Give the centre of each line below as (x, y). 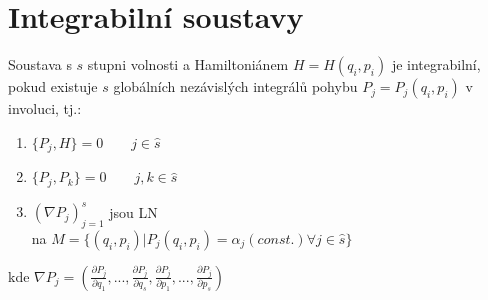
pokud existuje (53, 86)
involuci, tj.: (45, 108)
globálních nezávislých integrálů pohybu (235, 86)
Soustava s (40, 64)
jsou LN (133, 211)
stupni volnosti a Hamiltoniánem (188, 64)
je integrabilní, (436, 64)
